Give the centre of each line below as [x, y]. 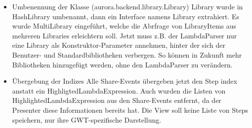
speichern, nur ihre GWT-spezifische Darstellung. [87, 119]
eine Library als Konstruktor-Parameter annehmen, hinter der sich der [119, 45]
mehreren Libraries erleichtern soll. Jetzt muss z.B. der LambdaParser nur [125, 35]
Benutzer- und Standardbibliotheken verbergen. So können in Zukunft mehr [127, 54]
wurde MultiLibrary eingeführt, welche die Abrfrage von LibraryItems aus [124, 26]
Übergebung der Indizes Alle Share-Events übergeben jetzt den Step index [125, 81]
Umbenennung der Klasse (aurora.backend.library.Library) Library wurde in [127, 6]
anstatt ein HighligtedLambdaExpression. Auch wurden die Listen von [119, 90]
